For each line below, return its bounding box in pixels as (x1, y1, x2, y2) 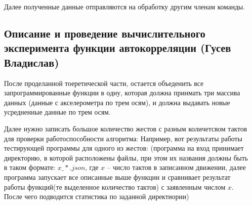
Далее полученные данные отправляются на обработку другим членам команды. (4, 1, 245, 11)
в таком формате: (4, 162, 55, 172)
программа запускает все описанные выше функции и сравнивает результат (4, 171, 231, 182)
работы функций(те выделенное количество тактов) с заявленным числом (4, 181, 226, 192)
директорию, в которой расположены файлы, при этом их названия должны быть (4, 152, 248, 163)
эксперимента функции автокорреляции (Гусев (4, 40, 231, 55)
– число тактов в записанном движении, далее (107, 162, 246, 172)
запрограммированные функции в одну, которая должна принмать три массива (4, 87, 240, 98)
